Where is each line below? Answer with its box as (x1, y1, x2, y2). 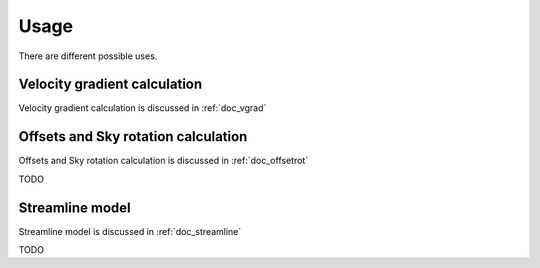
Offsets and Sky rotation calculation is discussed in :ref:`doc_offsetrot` (18, 155, 309, 167)
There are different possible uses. (18, 50, 158, 62)
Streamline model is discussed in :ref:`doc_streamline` (18, 225, 242, 237)
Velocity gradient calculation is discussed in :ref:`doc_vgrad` (18, 102, 267, 114)
